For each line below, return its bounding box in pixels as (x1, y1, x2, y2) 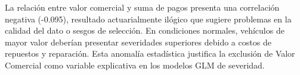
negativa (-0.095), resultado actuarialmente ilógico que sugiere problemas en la (5, 12, 292, 25)
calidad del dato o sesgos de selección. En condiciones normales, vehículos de (5, 24, 284, 37)
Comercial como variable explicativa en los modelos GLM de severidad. (5, 58, 265, 71)
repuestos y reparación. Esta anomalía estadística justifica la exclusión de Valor (5, 47, 295, 60)
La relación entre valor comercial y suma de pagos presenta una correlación (5, 1, 280, 13)
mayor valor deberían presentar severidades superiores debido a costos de (5, 35, 271, 48)
